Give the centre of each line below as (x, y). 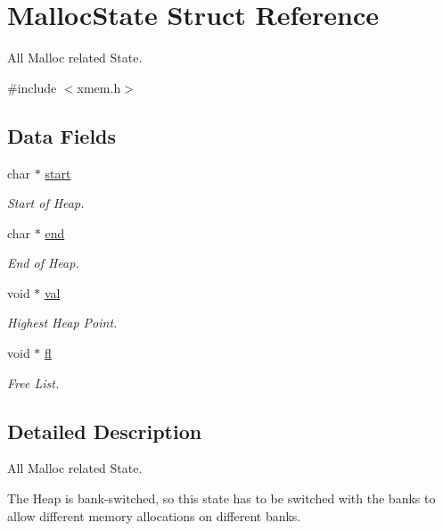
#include (32, 87)
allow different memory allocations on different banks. (154, 515)
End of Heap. (43, 263)
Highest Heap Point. (62, 323)
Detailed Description (105, 431)
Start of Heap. (46, 203)
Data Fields (62, 135)
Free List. (33, 382)
